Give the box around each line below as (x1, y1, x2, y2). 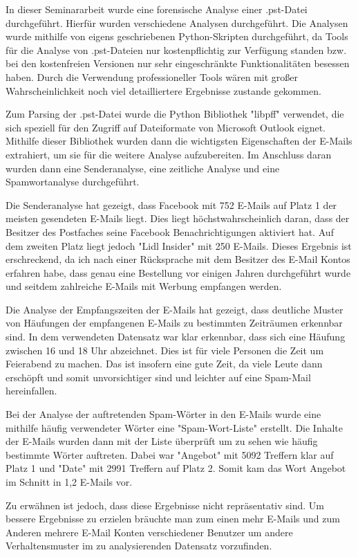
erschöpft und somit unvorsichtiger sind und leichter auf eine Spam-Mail (6, 369, 311, 384)
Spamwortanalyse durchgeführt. (6, 174, 140, 189)
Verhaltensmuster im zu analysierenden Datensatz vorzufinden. (6, 538, 272, 553)
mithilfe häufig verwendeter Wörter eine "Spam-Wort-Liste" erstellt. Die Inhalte (6, 420, 343, 435)
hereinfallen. (6, 383, 57, 398)
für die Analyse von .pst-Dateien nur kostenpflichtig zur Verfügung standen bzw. (6, 42, 347, 57)
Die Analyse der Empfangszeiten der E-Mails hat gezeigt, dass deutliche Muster (6, 302, 343, 316)
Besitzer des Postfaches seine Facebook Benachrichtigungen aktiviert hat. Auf (6, 224, 334, 239)
